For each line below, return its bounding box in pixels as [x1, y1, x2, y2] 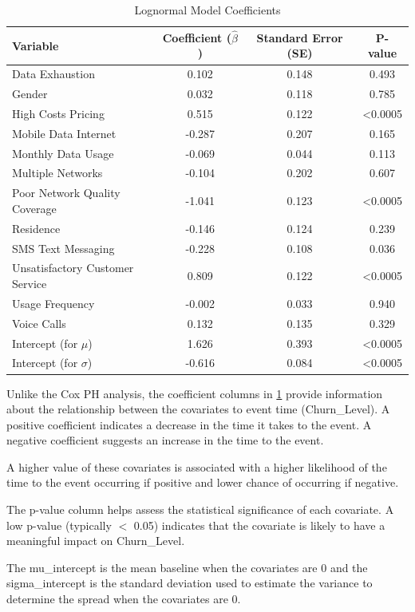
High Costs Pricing [12, 105, 105, 121]
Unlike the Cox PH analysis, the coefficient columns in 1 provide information [6, 385, 383, 401]
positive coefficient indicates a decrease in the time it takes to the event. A [6, 416, 372, 432]
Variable [12, 37, 59, 53]
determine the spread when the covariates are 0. [6, 590, 241, 607]
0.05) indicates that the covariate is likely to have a [133, 516, 385, 533]
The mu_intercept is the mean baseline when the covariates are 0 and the [6, 559, 368, 575]
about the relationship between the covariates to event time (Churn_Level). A [6, 401, 390, 417]
